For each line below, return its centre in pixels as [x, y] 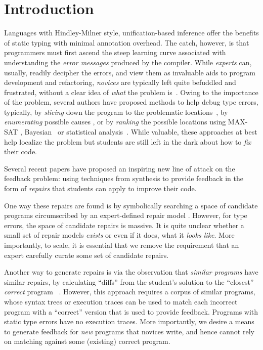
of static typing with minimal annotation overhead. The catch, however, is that [127, 42]
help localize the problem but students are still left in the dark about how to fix [128, 141]
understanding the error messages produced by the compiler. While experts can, [128, 62]
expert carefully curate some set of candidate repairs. [86, 255]
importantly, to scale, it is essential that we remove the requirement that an [122, 245]
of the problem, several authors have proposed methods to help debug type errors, [131, 102]
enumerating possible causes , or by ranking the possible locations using [115, 122]
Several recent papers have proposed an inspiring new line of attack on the [120, 168]
